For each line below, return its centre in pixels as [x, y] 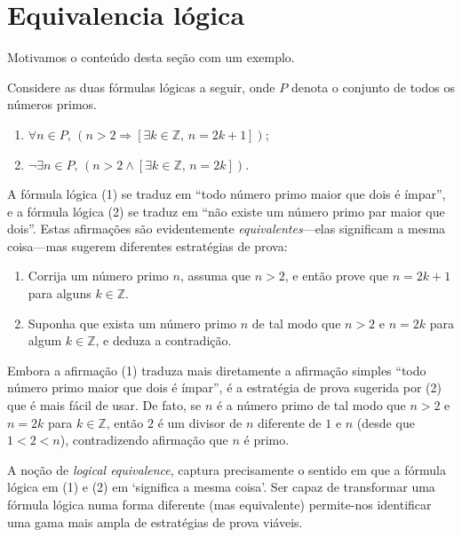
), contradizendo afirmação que [144, 440]
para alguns [60, 293]
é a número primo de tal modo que [311, 405]
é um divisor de [200, 422]
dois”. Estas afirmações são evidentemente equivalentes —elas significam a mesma [227, 229]
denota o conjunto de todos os [373, 87]
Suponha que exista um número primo [132, 323]
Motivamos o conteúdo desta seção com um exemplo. [151, 57]
